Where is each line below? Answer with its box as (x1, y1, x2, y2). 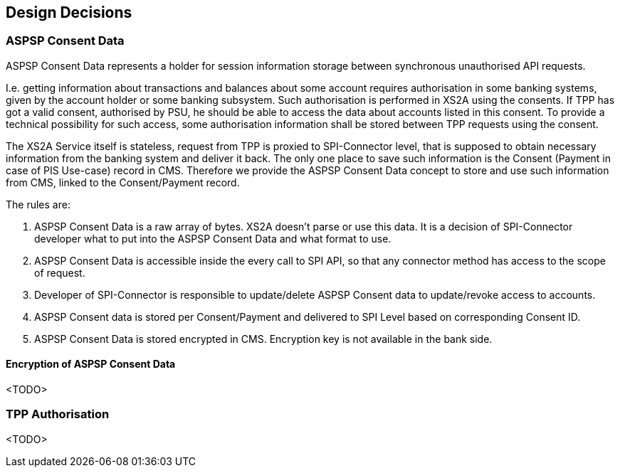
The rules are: (6, 198, 70, 211)
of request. (34, 266, 85, 279)
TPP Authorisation (6, 407, 110, 422)
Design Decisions (6, 4, 132, 21)
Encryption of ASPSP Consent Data (6, 358, 176, 371)
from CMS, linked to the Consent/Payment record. (6, 176, 240, 188)
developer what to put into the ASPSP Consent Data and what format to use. (34, 232, 392, 245)
